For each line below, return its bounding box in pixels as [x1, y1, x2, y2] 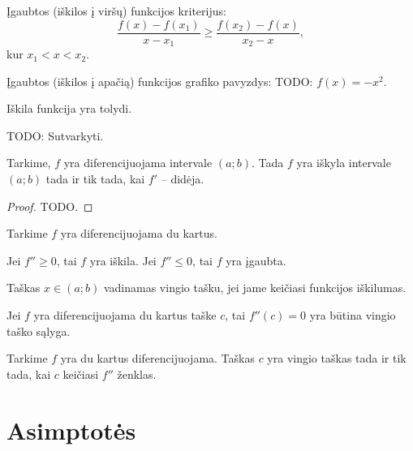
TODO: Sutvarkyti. [6, 127, 104, 144]
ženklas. [117, 365, 157, 382]
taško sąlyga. [6, 322, 71, 339]
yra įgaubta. [226, 251, 286, 268]
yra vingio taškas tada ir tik [267, 350, 407, 367]
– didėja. [161, 170, 204, 187]
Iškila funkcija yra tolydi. [6, 100, 132, 117]
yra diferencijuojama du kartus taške [33, 307, 217, 324]
